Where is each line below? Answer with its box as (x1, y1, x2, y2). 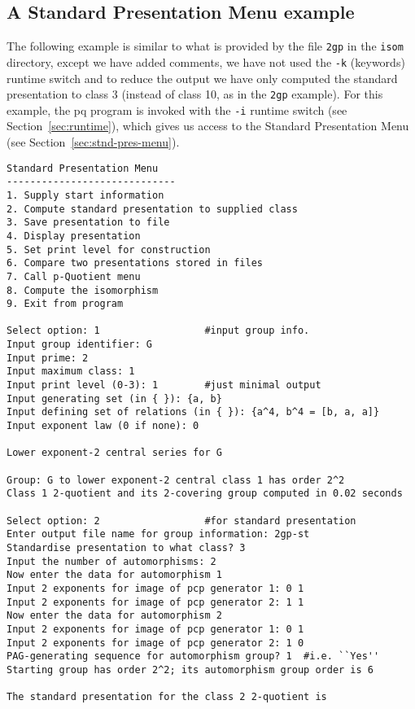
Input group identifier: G (7, 339, 152, 351)
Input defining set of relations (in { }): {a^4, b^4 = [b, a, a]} (7, 406, 380, 418)
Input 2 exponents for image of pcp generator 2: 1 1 (7, 596, 304, 608)
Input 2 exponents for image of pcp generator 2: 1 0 (7, 637, 304, 649)
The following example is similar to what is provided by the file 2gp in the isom (7, 37, 404, 55)
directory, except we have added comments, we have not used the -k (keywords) (7, 53, 405, 70)
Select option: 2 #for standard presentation (7, 514, 356, 527)
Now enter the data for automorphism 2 (7, 610, 222, 622)
